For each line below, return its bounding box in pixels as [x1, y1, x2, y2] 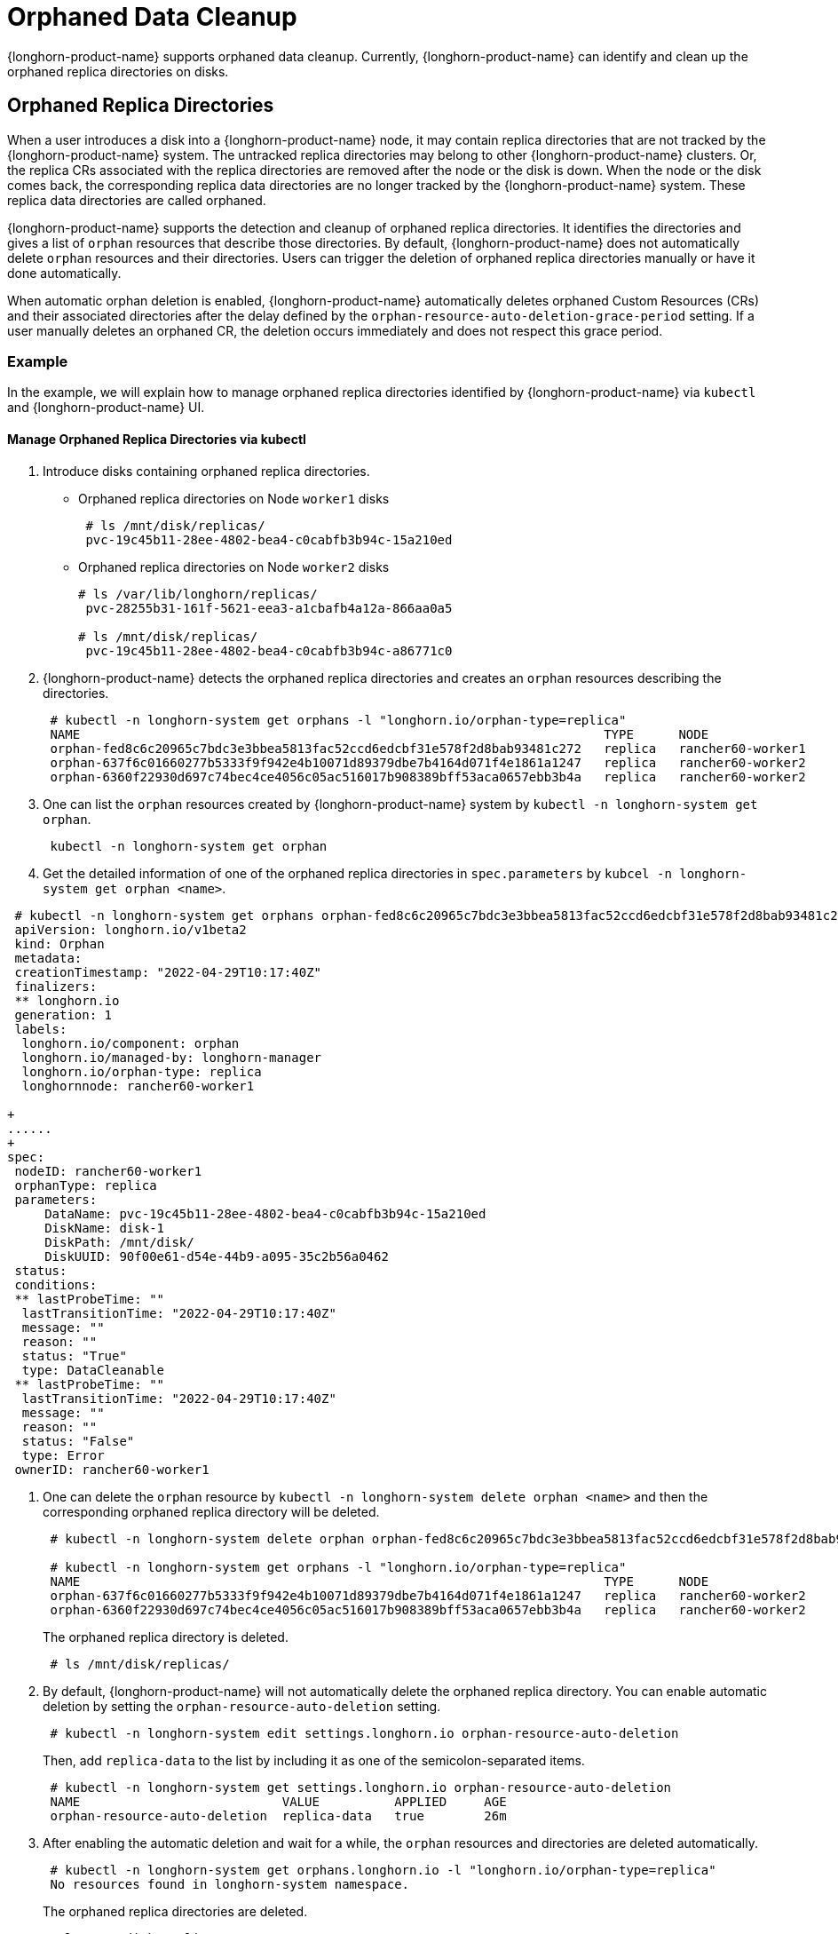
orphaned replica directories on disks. [7, 63, 229, 79]
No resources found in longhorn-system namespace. [50, 1876, 410, 1891]
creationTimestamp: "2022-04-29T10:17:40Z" [14, 964, 322, 979]
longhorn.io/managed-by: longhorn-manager [21, 1050, 322, 1065]
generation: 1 [14, 1007, 113, 1022]
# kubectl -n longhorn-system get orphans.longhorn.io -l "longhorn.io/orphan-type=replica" [50, 1862, 716, 1877]
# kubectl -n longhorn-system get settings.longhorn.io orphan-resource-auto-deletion [50, 1779, 672, 1795]
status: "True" [21, 1348, 127, 1363]
